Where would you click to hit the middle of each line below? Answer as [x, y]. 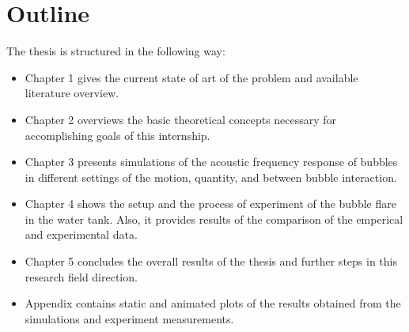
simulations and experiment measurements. [129, 318]
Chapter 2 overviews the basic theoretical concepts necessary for [181, 119]
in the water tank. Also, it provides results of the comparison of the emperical [214, 219]
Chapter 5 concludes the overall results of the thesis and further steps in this [211, 261]
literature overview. [72, 93]
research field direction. [81, 276]
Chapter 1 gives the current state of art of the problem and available [191, 77]
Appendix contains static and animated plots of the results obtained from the [213, 303]
